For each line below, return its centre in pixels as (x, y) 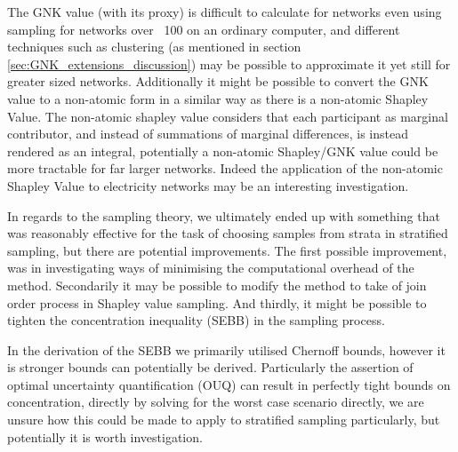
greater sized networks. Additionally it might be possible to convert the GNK (218, 81)
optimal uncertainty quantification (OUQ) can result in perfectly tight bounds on (229, 384)
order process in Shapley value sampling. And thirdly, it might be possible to (217, 302)
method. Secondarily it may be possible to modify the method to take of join (217, 285)
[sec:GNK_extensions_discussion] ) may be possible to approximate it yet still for (229, 63)
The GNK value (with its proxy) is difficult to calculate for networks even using (225, 12)
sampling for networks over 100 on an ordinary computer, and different (204, 29)
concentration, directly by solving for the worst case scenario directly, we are (216, 402)
